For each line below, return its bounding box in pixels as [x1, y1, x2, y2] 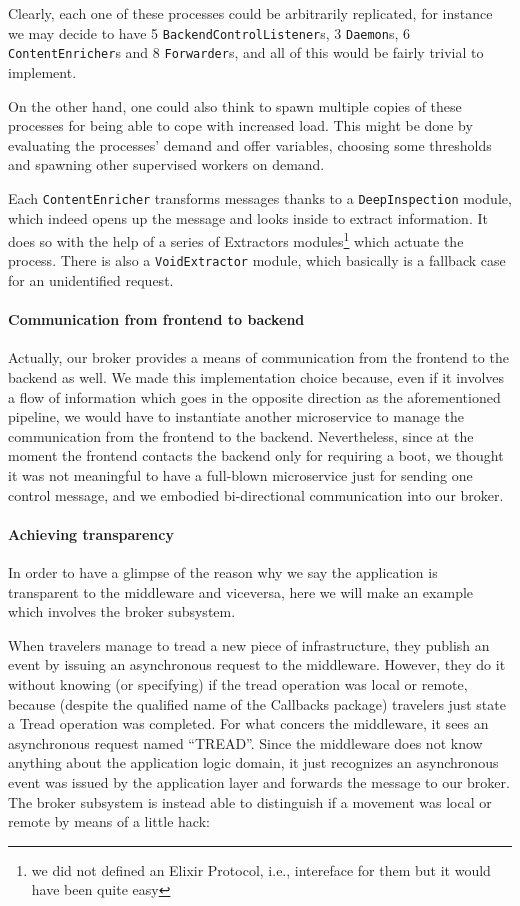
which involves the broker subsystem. [8, 601, 236, 622]
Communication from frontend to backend [8, 309, 305, 330]
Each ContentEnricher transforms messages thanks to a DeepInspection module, [8, 187, 512, 208]
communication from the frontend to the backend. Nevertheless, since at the [8, 425, 474, 446]
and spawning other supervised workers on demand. [8, 154, 325, 175]
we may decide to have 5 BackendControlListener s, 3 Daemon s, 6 [8, 22, 410, 43]
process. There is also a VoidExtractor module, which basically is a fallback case [8, 250, 506, 271]
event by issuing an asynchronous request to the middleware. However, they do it [8, 654, 506, 675]
